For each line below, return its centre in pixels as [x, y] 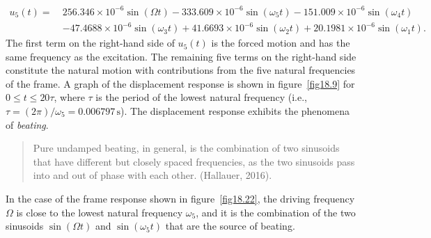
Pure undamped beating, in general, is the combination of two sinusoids [186, 148]
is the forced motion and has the [281, 43]
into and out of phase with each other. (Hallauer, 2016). [152, 175]
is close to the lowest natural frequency [100, 212]
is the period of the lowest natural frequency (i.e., [201, 97]
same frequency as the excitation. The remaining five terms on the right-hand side [181, 56]
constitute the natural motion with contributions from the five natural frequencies [181, 70]
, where [69, 97]
